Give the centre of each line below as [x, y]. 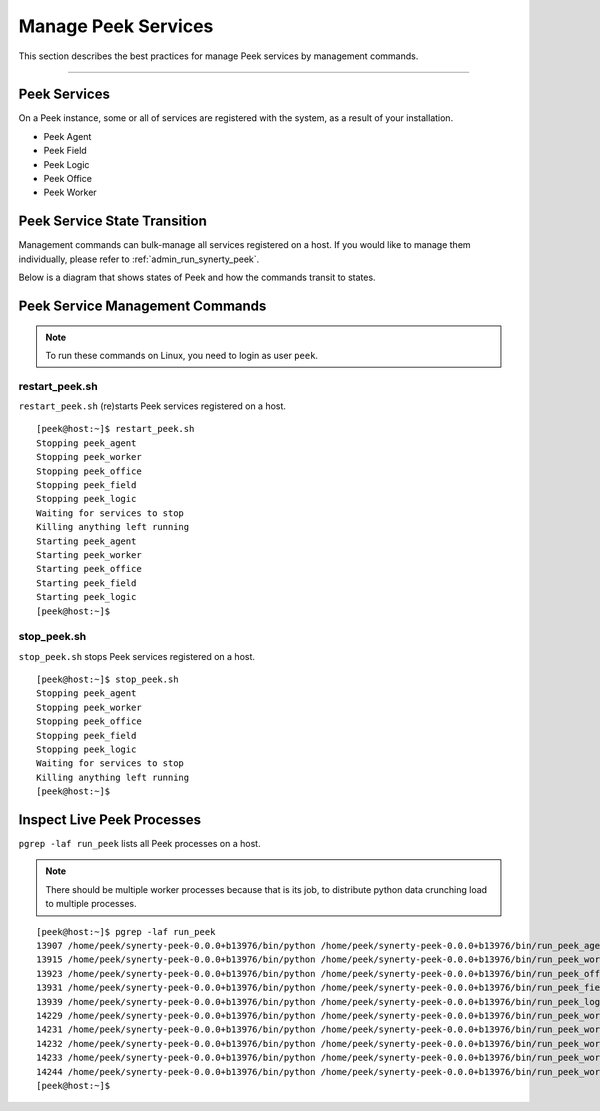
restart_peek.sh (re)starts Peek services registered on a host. [152, 406]
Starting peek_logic [86, 597]
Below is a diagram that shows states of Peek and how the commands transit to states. [197, 277]
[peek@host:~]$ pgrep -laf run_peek [126, 931]
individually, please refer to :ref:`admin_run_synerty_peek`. [139, 259]
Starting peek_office [89, 569]
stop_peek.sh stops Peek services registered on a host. [136, 656]
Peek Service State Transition [112, 221]
